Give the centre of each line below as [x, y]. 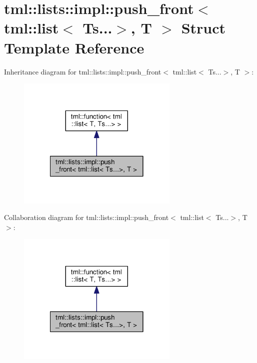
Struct [203, 28]
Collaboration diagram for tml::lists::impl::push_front [86, 217]
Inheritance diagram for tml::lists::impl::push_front [83, 71]
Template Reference [74, 47]
